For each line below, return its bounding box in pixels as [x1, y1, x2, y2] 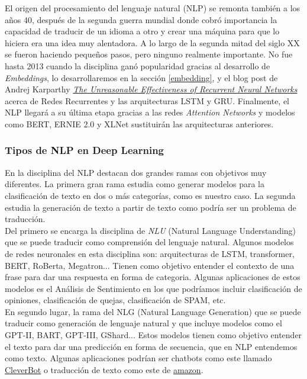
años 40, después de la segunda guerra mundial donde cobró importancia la [5, 13, 277, 25]
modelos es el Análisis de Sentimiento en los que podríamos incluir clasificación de [5, 282, 302, 294]
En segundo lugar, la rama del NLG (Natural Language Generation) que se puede [5, 305, 301, 317]
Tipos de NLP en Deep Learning [5, 143, 164, 158]
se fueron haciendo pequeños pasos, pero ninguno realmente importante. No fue [5, 48, 293, 60]
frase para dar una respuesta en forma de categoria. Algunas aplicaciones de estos [5, 271, 300, 283]
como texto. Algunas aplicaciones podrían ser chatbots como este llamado [5, 352, 272, 364]
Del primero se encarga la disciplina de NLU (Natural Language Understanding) [5, 224, 296, 236]
